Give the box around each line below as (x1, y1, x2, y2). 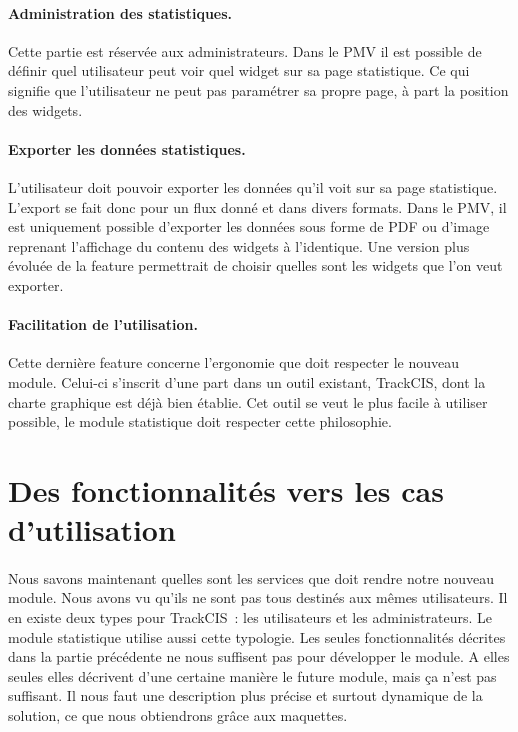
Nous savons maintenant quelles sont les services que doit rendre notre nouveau (8, 567, 495, 588)
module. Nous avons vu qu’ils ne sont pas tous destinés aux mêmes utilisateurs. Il (8, 587, 508, 608)
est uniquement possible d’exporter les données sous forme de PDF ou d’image (8, 216, 490, 237)
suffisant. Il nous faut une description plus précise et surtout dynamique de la (8, 685, 483, 706)
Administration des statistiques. (8, 2, 233, 23)
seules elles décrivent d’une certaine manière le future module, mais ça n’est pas (8, 665, 497, 686)
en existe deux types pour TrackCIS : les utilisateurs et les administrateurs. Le (8, 607, 492, 628)
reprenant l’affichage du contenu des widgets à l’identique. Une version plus (8, 235, 470, 256)
